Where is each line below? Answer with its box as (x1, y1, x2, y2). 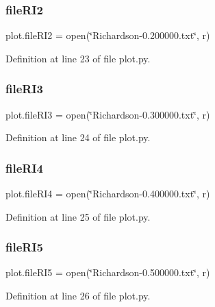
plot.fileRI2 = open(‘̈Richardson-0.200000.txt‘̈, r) (5, 28, 210, 42)
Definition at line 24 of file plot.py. (5, 130, 151, 145)
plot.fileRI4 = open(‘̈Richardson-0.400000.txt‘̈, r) (5, 186, 210, 201)
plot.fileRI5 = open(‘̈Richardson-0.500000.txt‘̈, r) (5, 265, 210, 280)
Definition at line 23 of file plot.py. (5, 51, 151, 65)
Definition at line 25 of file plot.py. (5, 209, 151, 223)
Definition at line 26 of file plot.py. (5, 288, 151, 303)
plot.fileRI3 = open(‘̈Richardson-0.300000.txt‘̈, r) (5, 107, 210, 121)
